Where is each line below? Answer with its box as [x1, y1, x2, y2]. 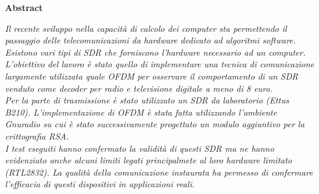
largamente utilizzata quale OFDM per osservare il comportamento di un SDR [5, 69, 298, 82]
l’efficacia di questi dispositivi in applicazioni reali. [5, 177, 195, 190]
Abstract [5, 1, 43, 13]
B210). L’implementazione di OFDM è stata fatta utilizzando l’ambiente [5, 105, 277, 118]
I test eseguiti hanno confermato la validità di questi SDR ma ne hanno [5, 141, 274, 154]
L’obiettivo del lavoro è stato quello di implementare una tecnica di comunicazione [5, 58, 314, 70]
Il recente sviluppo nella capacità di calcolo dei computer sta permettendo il [5, 21, 287, 34]
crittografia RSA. [5, 129, 69, 142]
